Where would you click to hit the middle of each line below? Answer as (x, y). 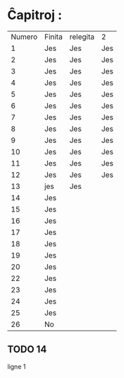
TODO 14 (27, 349)
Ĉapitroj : (35, 15)
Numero (24, 37)
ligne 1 (17, 366)
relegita (82, 37)
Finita (54, 37)
